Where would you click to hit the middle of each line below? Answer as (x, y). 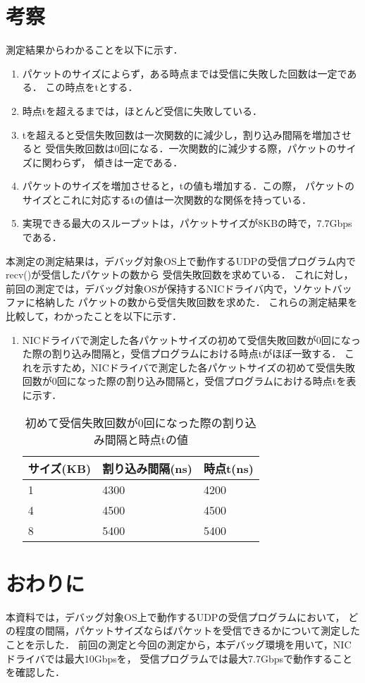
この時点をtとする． (92, 87)
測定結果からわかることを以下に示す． (94, 50)
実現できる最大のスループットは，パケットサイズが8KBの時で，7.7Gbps (187, 223)
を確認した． (35, 672)
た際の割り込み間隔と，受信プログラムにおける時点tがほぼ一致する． (182, 353)
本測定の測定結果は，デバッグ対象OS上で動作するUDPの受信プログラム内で (181, 260)
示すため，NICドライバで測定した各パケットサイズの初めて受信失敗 (199, 367)
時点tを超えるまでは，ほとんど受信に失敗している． (142, 110)
